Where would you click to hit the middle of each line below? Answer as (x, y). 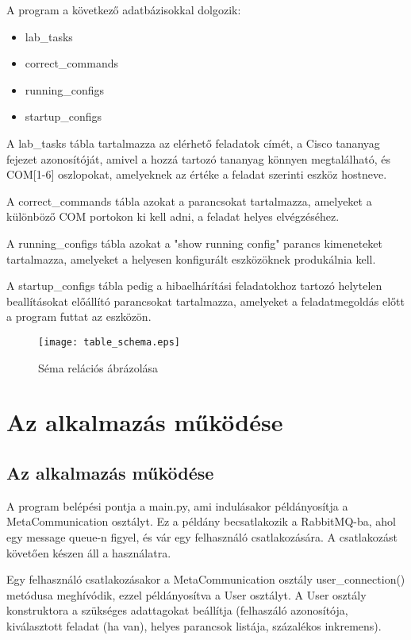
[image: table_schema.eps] (109, 342)
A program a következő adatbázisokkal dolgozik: (124, 10)
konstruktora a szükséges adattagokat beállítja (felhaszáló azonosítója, (177, 610)
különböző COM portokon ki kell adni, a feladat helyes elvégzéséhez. (173, 216)
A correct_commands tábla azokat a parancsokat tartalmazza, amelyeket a (189, 200)
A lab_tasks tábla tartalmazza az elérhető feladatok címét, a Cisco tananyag (193, 143)
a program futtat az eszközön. (79, 316)
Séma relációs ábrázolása (98, 367)
